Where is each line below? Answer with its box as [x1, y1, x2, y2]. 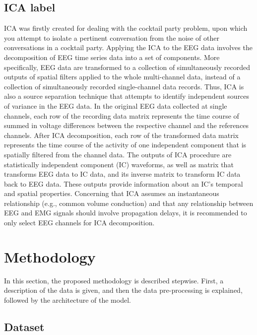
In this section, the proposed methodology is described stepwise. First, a [4, 275, 224, 285]
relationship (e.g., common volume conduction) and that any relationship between [4, 198, 254, 208]
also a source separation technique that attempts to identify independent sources [4, 91, 250, 101]
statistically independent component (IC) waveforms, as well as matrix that [4, 159, 234, 169]
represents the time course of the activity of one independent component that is [4, 139, 247, 150]
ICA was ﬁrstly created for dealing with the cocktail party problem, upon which [4, 23, 248, 33]
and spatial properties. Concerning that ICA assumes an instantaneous [4, 188, 219, 199]
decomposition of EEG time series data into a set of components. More [4, 52, 220, 62]
